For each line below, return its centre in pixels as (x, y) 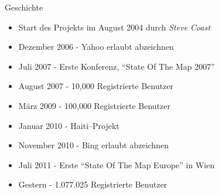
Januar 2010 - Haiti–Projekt (69, 125)
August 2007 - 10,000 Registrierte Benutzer (96, 86)
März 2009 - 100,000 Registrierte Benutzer (94, 105)
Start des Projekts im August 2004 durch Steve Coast (114, 27)
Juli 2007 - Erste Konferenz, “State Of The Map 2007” (117, 66)
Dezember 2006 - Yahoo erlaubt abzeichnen (96, 47)
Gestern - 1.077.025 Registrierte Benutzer (93, 184)
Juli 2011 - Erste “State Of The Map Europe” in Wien (117, 164)
